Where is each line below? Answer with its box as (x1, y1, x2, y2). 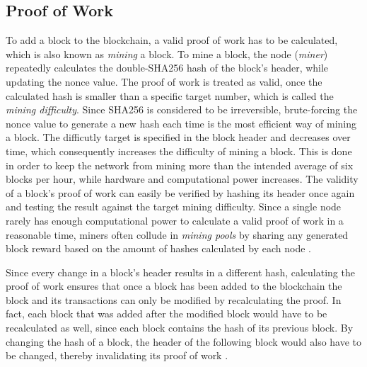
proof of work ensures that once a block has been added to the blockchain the (6, 278, 342, 293)
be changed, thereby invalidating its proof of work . (6, 348, 228, 363)
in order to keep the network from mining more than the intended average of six (6, 157, 354, 172)
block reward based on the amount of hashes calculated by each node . (6, 241, 311, 256)
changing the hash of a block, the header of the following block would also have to (6, 334, 362, 349)
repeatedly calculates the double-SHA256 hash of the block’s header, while (6, 60, 329, 75)
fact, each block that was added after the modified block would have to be (6, 306, 327, 321)
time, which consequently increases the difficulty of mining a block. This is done (6, 143, 352, 158)
